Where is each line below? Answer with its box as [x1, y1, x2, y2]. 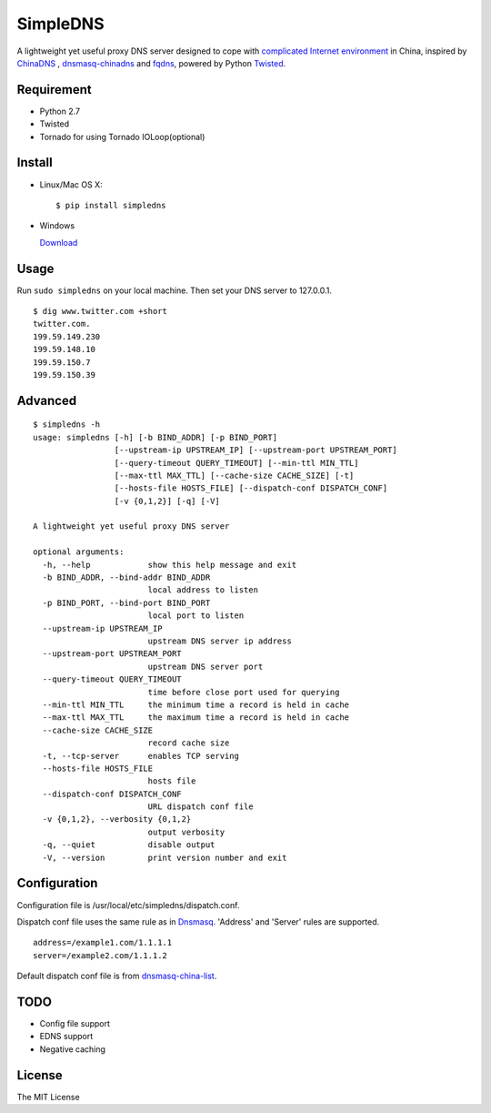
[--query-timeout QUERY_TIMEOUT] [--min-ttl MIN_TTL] [114, 458, 359, 468]
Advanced [16, 392, 77, 409]
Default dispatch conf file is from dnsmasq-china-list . [16, 970, 217, 982]
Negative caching [39, 1043, 106, 1055]
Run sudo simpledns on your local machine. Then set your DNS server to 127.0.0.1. [16, 285, 332, 296]
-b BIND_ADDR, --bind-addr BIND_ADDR [42, 572, 211, 582]
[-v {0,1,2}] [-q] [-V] [114, 496, 220, 506]
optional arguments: [33, 547, 125, 557]
